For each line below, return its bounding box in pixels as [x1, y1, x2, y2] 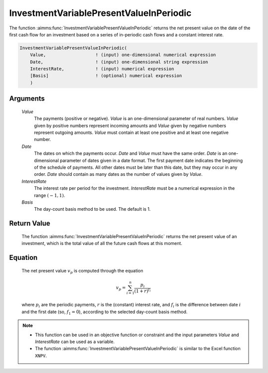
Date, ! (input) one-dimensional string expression [30, 59, 208, 65]
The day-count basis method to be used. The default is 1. [34, 206, 151, 212]
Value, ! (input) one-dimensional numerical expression [30, 52, 216, 58]
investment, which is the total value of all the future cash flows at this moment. [21, 241, 183, 247]
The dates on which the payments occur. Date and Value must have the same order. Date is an [34, 150, 228, 156]
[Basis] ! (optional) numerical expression [30, 73, 182, 79]
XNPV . [35, 353, 47, 359]
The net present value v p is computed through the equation [21, 267, 143, 275]
